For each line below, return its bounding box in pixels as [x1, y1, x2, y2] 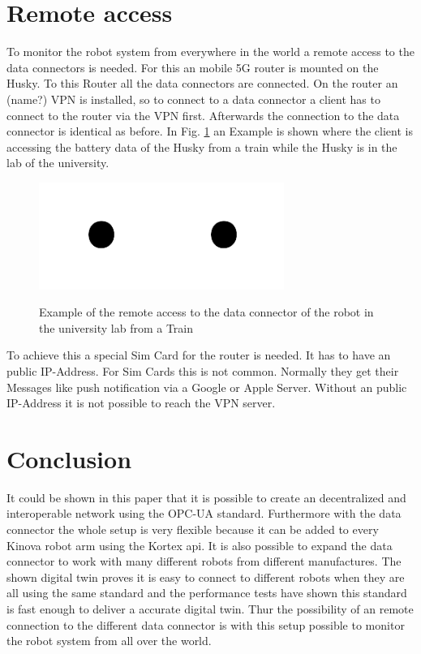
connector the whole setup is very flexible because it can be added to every [6, 521, 379, 537]
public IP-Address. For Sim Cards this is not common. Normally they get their [6, 362, 399, 379]
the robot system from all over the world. [6, 632, 212, 649]
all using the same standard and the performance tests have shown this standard [6, 584, 407, 601]
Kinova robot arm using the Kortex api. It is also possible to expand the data [6, 536, 393, 553]
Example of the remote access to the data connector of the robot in [39, 303, 374, 321]
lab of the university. [6, 154, 110, 171]
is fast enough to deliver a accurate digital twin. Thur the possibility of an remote [6, 600, 414, 617]
